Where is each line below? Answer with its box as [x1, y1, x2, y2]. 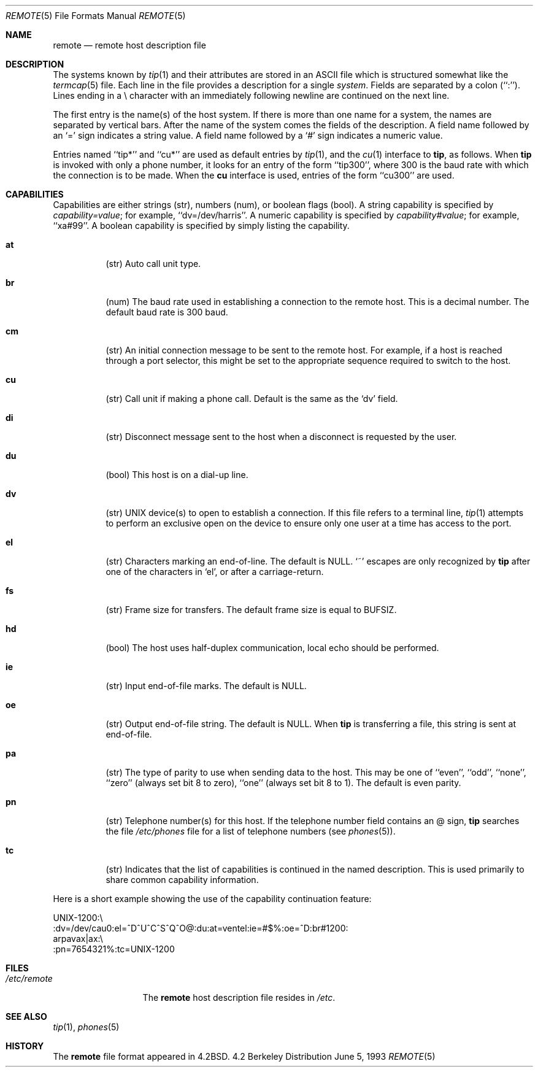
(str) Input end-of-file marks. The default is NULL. [106, 681, 307, 691]
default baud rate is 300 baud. [106, 307, 228, 317]
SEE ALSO [6, 1011, 47, 1022]
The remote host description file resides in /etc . [142, 992, 336, 1003]
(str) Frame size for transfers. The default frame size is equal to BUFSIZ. [106, 604, 397, 615]
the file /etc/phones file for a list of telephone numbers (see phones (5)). [106, 826, 396, 836]
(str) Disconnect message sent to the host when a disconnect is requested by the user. [106, 431, 457, 442]
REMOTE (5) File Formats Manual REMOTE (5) [6, 10, 186, 21]
